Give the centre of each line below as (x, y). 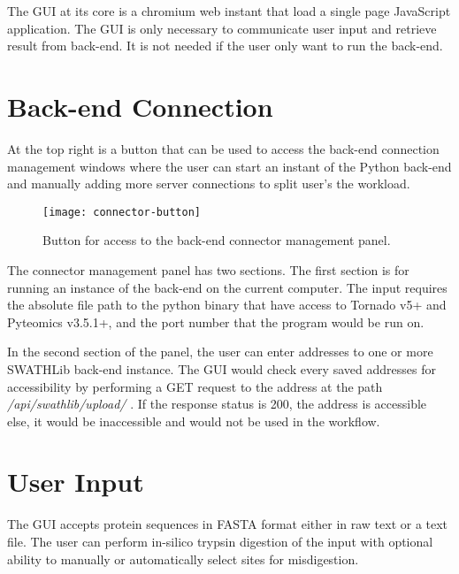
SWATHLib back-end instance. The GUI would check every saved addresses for (222, 368)
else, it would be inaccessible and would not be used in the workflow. (194, 421)
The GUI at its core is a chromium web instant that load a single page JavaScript (229, 11)
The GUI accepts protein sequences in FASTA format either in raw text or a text (228, 524)
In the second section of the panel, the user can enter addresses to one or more (220, 352)
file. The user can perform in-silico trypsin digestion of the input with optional (220, 541)
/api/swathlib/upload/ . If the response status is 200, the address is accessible (217, 404)
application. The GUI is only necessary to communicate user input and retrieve (222, 28)
